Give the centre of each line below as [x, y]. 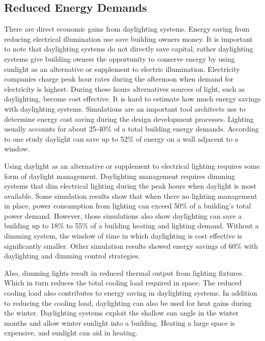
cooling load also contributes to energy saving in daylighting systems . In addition [131, 293]
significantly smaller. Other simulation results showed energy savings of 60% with [131, 245]
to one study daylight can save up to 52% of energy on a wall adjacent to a [121, 138]
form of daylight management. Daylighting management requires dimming [120, 176]
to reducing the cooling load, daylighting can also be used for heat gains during [128, 303]
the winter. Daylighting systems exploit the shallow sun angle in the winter [121, 313]
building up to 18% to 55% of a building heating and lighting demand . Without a [131, 226]
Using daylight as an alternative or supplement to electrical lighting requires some [132, 165]
